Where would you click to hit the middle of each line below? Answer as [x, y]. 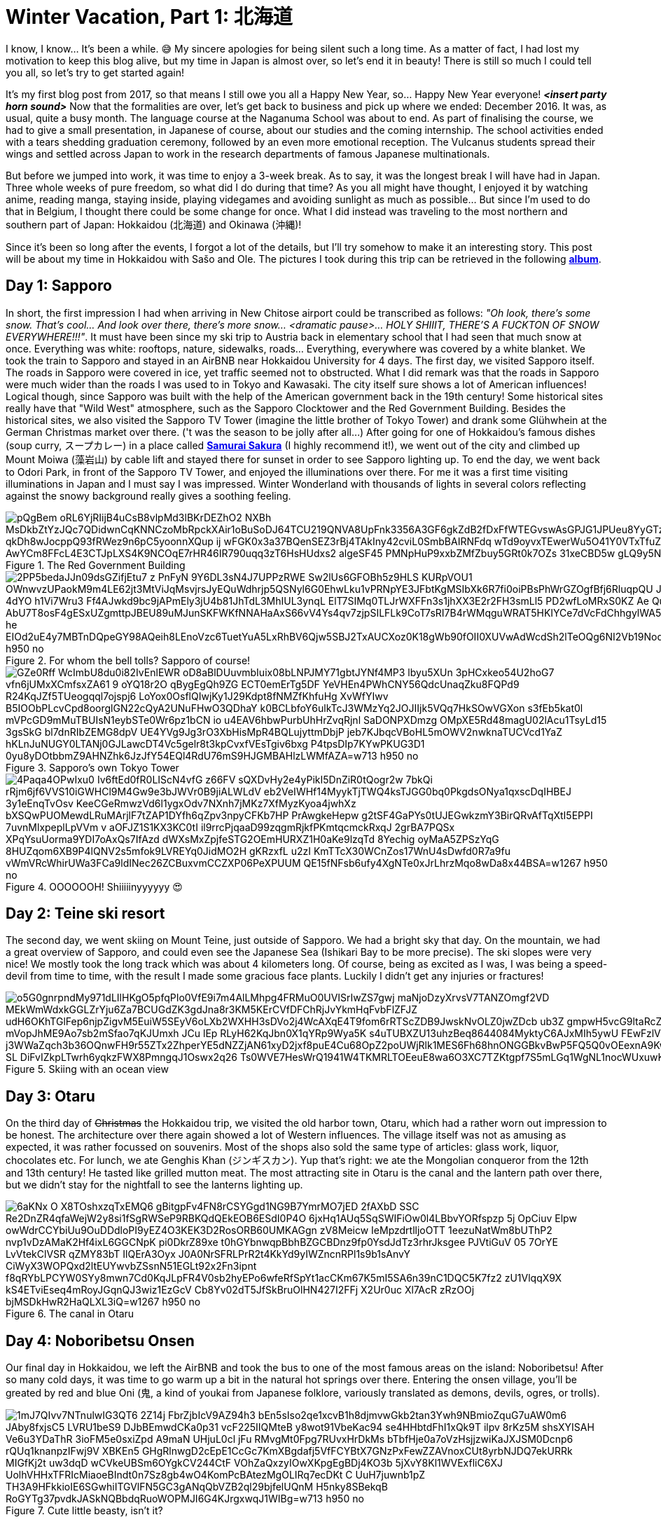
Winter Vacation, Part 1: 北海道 [149, 17]
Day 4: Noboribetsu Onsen [100, 1341]
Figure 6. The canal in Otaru [70, 1314]
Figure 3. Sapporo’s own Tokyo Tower [92, 767]
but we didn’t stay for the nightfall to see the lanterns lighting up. [154, 1185]
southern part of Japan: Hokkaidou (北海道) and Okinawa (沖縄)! [154, 224]
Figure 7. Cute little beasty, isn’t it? [84, 1511]
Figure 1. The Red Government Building [96, 565]
